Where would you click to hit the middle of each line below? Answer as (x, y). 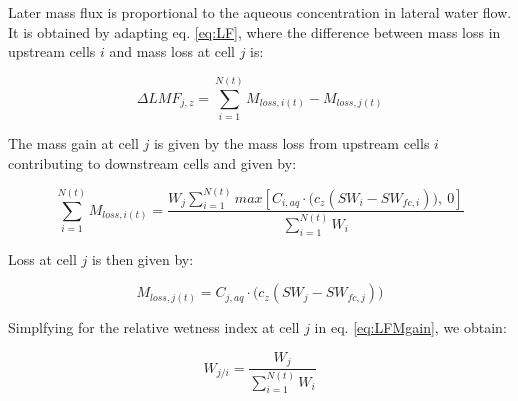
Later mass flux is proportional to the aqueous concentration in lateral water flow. (260, 12)
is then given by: (142, 258)
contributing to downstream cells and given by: (152, 162)
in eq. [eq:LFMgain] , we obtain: (410, 327)
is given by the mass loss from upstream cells (291, 142)
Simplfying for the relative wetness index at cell (154, 327)
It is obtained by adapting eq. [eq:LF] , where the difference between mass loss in (254, 31)
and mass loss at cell (172, 51)
